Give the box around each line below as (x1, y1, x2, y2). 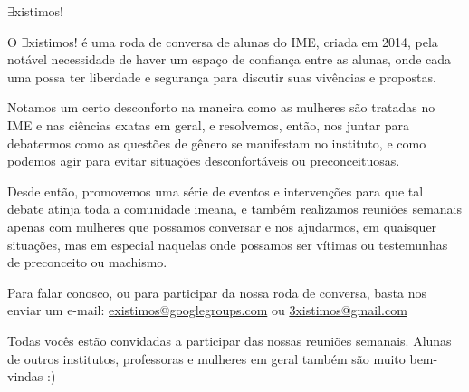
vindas (7, 367, 43, 386)
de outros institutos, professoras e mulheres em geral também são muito (7, 349, 406, 368)
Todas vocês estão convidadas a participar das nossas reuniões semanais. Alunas (7, 330, 452, 349)
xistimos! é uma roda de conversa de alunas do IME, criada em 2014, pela (28, 32, 438, 51)
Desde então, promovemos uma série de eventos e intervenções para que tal (7, 181, 424, 200)
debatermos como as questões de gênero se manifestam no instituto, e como (7, 133, 426, 152)
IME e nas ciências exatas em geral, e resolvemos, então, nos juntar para (7, 115, 410, 134)
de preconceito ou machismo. (7, 253, 167, 272)
